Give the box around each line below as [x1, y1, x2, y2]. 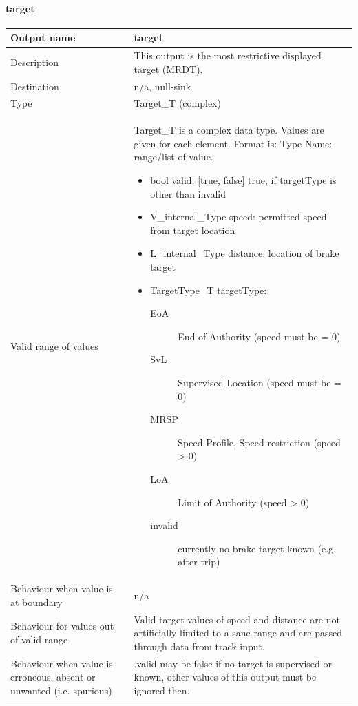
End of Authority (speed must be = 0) [178, 329, 341, 343]
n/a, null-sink [134, 79, 191, 93]
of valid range [10, 632, 68, 646]
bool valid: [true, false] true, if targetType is [150, 173, 337, 187]
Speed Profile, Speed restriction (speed [178, 435, 341, 449]
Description [10, 54, 59, 69]
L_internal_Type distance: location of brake [150, 246, 339, 260]
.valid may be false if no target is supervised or [134, 656, 332, 670]
